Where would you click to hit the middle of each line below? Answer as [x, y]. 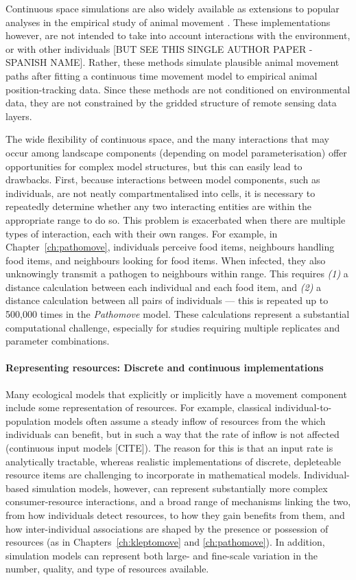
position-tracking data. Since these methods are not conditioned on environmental [178, 89]
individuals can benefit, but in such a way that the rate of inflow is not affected [173, 434]
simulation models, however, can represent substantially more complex [180, 488]
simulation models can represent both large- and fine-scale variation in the [162, 555]
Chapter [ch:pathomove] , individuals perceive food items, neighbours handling [170, 247]
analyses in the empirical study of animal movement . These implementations [168, 22]
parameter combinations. [58, 341]
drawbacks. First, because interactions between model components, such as [163, 179]
